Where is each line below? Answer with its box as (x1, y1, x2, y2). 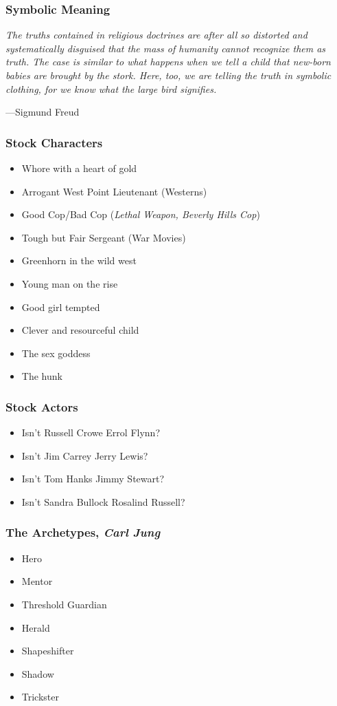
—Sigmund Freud (5, 105, 80, 119)
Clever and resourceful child (21, 323, 139, 337)
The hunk (21, 369, 62, 383)
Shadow (21, 666, 54, 681)
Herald (21, 620, 50, 634)
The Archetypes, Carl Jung (5, 524, 161, 541)
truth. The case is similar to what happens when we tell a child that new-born (5, 54, 331, 69)
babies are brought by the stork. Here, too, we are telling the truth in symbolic (5, 68, 332, 82)
